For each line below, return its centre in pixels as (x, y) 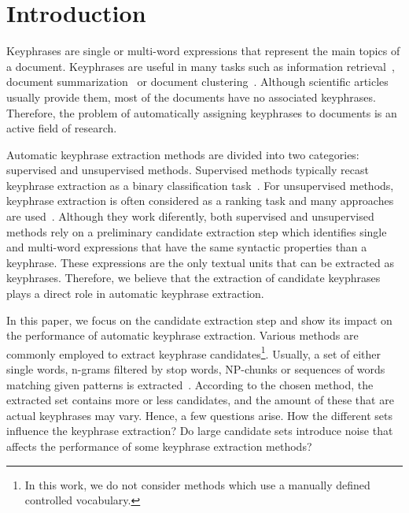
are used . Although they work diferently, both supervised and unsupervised (190, 216)
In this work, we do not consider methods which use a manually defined (197, 484)
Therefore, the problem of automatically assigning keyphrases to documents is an (202, 112)
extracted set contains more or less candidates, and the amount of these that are (200, 400)
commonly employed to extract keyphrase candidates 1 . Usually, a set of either (194, 352)
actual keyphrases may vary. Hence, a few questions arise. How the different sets (200, 415)
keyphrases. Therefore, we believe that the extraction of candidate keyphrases (193, 278)
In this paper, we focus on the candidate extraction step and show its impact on (199, 320)
